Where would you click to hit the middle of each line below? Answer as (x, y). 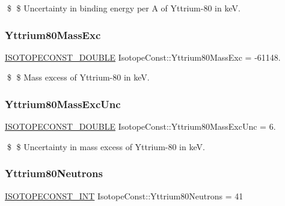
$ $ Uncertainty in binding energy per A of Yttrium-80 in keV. (124, 8)
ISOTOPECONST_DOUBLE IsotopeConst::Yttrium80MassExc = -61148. (143, 57)
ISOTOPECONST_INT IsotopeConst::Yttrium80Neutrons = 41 (124, 195)
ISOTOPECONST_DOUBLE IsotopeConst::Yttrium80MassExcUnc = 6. (140, 126)
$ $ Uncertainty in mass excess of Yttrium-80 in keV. (106, 146)
